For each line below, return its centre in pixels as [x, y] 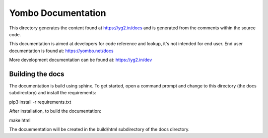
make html [20, 120]
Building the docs [37, 74]
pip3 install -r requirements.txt [40, 102]
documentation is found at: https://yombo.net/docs [61, 51]
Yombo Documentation [58, 13]
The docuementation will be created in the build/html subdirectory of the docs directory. [99, 129]
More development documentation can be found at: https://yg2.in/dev [81, 60]
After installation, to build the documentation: [55, 111]
